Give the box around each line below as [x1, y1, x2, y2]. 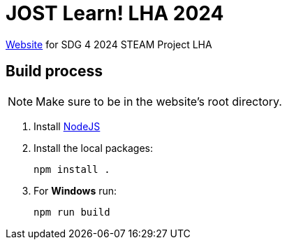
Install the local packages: [34, 141, 154, 154]
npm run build [34, 206, 110, 218]
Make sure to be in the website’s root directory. [36, 94, 282, 108]
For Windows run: [34, 184, 117, 197]
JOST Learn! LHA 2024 [6, 1, 224, 25]
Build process [6, 62, 103, 80]
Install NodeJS [34, 120, 101, 132]
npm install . [34, 163, 110, 175]
